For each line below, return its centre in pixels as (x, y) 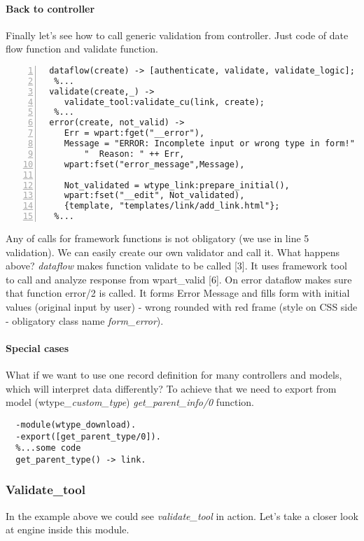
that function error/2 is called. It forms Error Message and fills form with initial (178, 293)
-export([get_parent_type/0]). (88, 436)
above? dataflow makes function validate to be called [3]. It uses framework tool (176, 266)
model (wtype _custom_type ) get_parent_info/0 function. (130, 402)
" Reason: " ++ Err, (134, 154)
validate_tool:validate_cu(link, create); (164, 102)
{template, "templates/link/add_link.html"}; (172, 206)
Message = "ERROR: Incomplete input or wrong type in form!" (209, 144)
